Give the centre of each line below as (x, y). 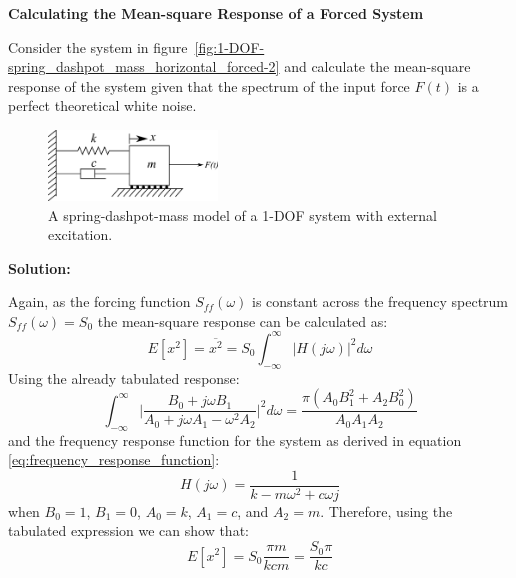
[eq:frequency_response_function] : (114, 459)
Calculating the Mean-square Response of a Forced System (216, 13)
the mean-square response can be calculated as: (242, 320)
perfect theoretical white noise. (102, 105)
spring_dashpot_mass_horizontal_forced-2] (144, 66)
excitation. (80, 234)
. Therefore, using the (386, 510)
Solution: (39, 267)
